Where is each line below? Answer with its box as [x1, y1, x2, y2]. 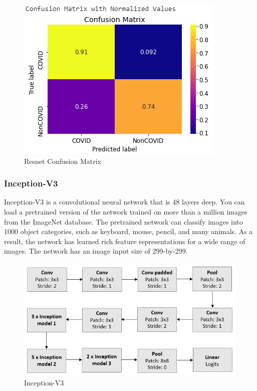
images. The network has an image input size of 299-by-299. [4, 246, 188, 256]
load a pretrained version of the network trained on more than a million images [4, 207, 247, 217]
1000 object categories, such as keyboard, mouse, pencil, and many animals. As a [4, 226, 253, 237]
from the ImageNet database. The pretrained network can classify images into [4, 216, 243, 227]
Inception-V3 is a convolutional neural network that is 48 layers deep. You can [4, 197, 245, 207]
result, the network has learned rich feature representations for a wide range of [4, 236, 245, 246]
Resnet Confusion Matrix [24, 155, 102, 166]
